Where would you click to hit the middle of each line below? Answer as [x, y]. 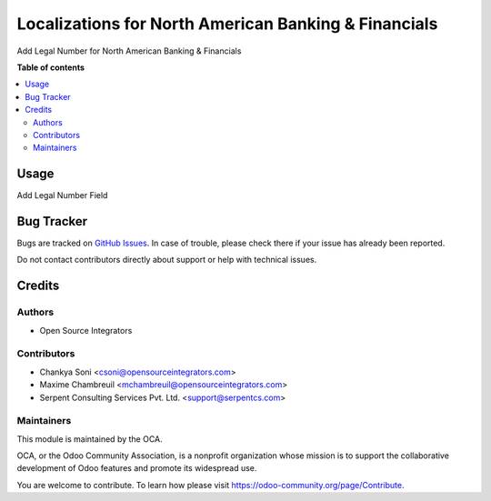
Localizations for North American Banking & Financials [227, 24]
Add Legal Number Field [62, 195]
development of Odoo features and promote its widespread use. [137, 468]
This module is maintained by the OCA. [90, 439]
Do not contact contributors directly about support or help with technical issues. [167, 260]
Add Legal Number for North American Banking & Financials [129, 51]
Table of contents [51, 67]
